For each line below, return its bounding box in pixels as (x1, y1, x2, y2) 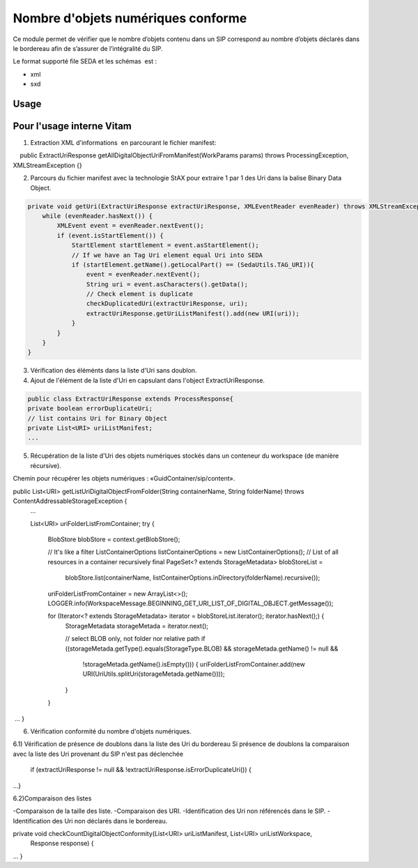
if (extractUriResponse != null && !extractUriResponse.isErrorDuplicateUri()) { (30, 766, 252, 774)
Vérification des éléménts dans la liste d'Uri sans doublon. (30, 366, 197, 375)
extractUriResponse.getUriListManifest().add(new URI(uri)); (86, 309, 300, 317)
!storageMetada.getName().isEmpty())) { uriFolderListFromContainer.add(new (82, 660, 306, 668)
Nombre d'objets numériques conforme (13, 10, 247, 26)
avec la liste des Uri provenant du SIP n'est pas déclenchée (13, 750, 184, 758)
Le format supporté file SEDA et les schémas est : (13, 57, 157, 65)
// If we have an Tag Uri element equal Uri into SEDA (71, 251, 263, 259)
